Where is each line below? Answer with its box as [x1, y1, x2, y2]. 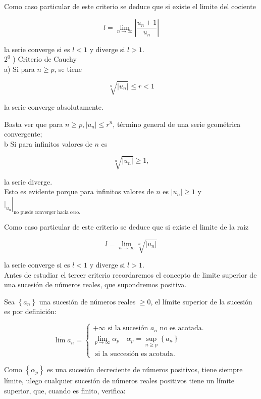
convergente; [4, 128, 42, 139]
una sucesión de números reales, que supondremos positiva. [4, 279, 187, 290]
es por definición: [4, 306, 57, 317]
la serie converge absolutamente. [4, 101, 103, 112]
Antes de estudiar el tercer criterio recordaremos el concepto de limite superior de [4, 269, 257, 280]
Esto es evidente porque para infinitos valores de [4, 186, 154, 197]
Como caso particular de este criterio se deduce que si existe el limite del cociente [4, 1, 256, 11]
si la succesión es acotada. [95, 350, 175, 358]
